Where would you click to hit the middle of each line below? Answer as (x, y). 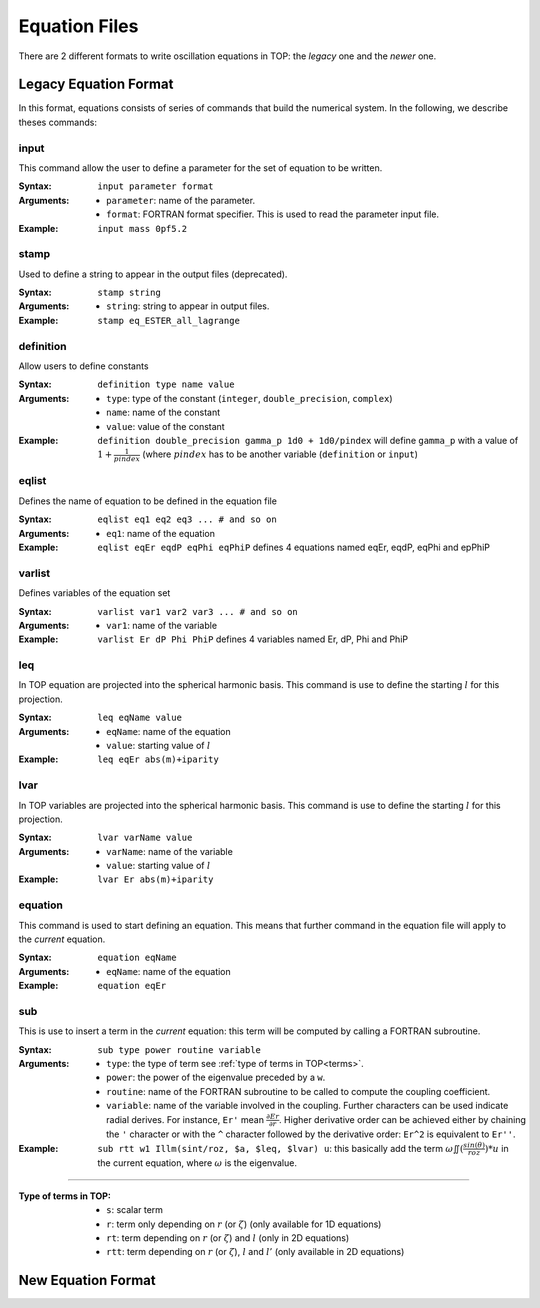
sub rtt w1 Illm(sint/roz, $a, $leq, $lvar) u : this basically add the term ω (275, 1148)
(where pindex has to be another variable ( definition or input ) (280, 454)
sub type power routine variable (179, 1049)
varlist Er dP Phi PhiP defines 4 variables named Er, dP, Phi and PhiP (253, 639)
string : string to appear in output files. (188, 306)
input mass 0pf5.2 (142, 228)
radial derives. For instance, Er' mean (185, 1119)
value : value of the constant (165, 426)
